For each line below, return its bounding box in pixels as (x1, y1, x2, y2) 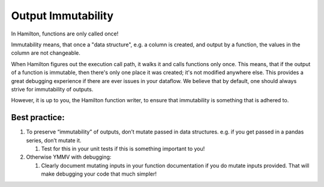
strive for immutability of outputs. (11, 85, 94, 93)
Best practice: (11, 112, 65, 123)
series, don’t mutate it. (26, 136, 82, 144)
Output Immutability (11, 9, 114, 22)
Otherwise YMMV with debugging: (26, 153, 112, 161)
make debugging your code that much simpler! (41, 170, 157, 177)
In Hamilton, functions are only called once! (11, 30, 119, 37)
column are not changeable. (11, 49, 81, 57)
